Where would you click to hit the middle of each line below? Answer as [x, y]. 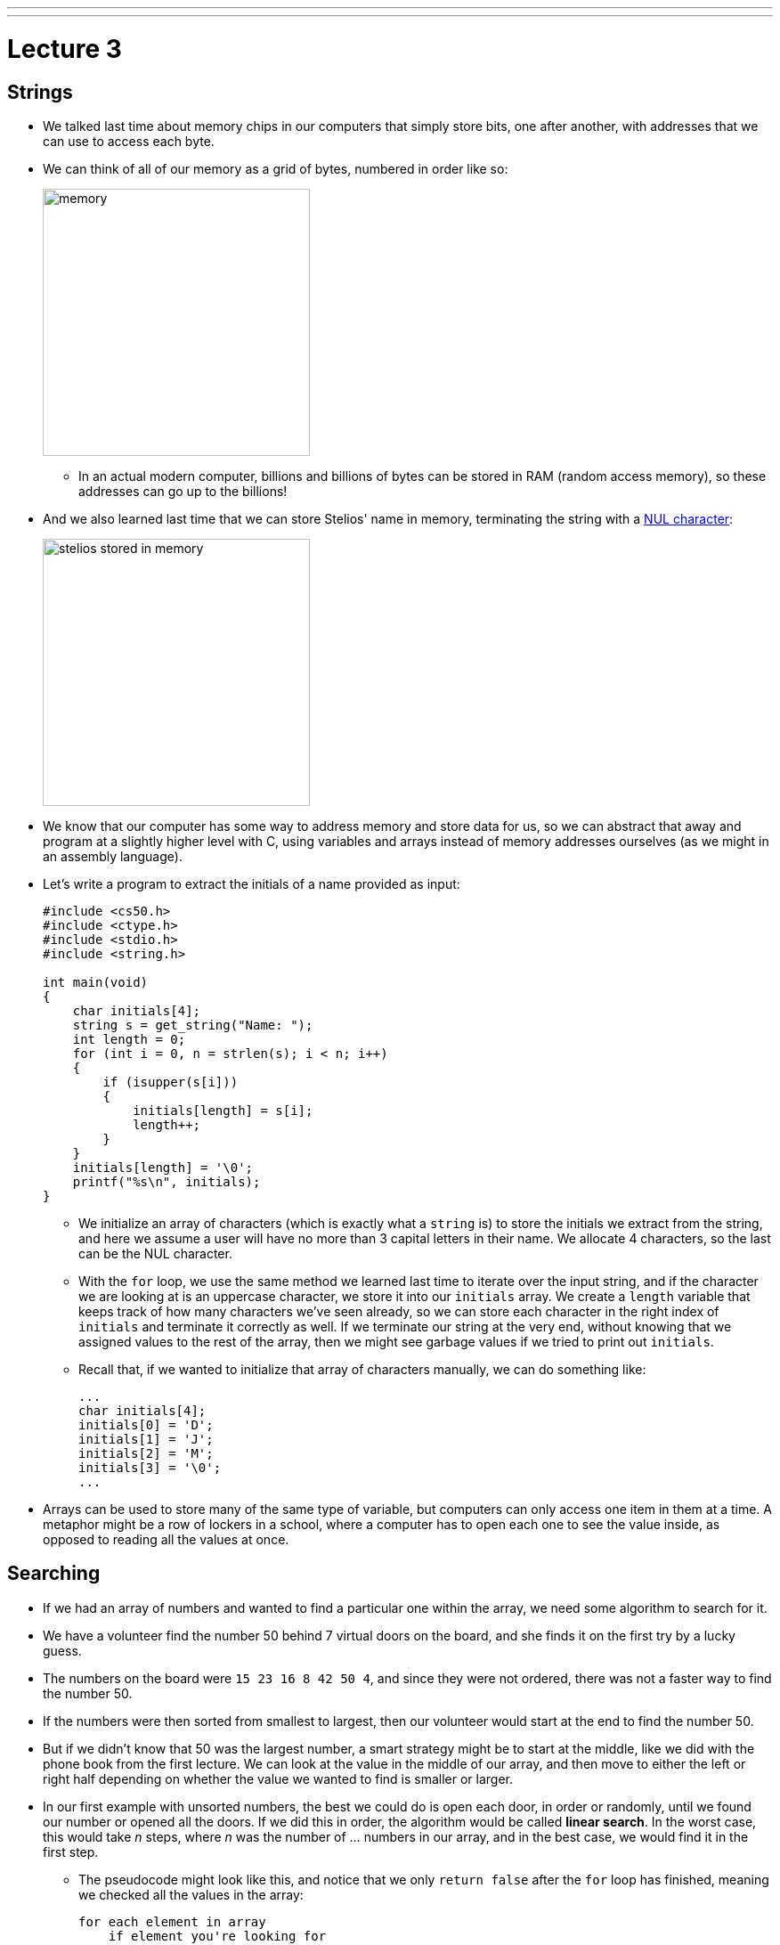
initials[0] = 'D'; [146, 1424]
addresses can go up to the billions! [183, 491]
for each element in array [172, 1921]
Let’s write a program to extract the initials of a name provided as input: [252, 883]
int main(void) [96, 982]
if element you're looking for [217, 1936]
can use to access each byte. [129, 141]
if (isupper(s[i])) [171, 1082]
